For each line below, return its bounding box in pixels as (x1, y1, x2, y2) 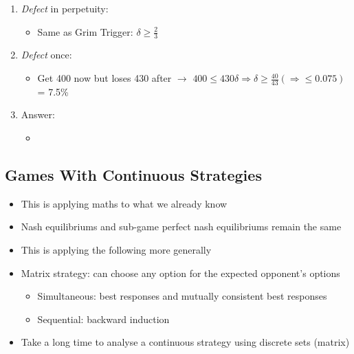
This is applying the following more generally (21, 243, 212, 257)
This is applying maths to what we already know (21, 196, 228, 210)
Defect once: (21, 47, 72, 62)
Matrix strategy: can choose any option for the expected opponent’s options (21, 265, 340, 280)
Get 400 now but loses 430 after (37, 71, 172, 85)
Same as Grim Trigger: (37, 24, 133, 38)
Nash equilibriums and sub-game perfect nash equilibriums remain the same (21, 219, 342, 234)
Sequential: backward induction (37, 311, 170, 326)
